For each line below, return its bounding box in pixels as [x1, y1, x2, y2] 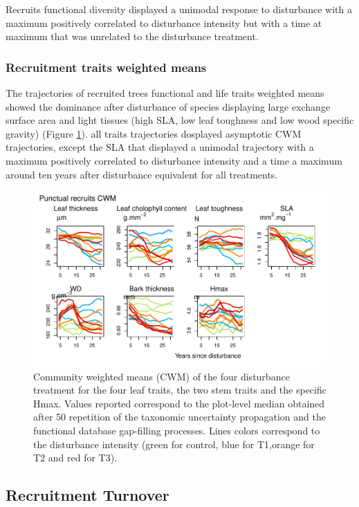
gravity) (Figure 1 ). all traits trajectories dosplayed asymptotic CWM [6, 126, 302, 140]
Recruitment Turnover [6, 484, 169, 506]
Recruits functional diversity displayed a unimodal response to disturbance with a [6, 2, 352, 16]
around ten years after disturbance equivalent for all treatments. [6, 167, 278, 181]
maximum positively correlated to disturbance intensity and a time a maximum [6, 153, 342, 167]
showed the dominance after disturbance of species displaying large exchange [6, 99, 331, 113]
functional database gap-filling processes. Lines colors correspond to [33, 423, 320, 438]
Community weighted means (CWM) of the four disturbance [33, 369, 290, 383]
